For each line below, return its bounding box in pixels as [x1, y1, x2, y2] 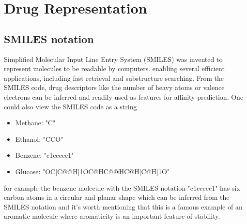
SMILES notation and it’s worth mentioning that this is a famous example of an [4, 201, 243, 211]
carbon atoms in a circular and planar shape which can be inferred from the [4, 192, 230, 202]
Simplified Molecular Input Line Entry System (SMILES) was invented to [4, 54, 223, 64]
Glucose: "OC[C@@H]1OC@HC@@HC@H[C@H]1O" [15, 166, 170, 176]
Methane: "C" [15, 118, 56, 128]
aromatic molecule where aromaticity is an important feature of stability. [4, 211, 220, 221]
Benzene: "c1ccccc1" [15, 150, 74, 160]
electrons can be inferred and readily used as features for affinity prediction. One [4, 91, 244, 102]
